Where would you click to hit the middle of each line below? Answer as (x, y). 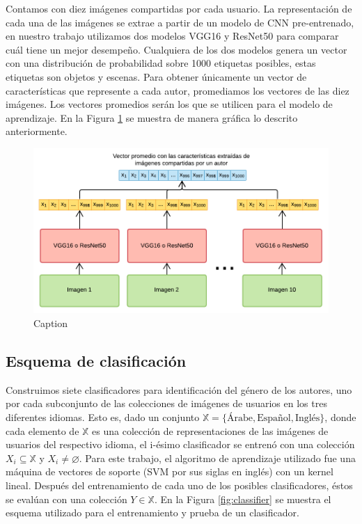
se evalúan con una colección (66, 499)
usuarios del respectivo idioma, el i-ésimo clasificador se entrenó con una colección (180, 444)
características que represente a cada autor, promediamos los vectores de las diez (178, 90)
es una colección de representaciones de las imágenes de (210, 430)
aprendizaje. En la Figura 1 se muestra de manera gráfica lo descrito (152, 117)
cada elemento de (42, 430)
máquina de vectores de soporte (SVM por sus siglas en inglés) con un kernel (170, 471)
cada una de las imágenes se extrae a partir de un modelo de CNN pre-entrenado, (180, 22)
